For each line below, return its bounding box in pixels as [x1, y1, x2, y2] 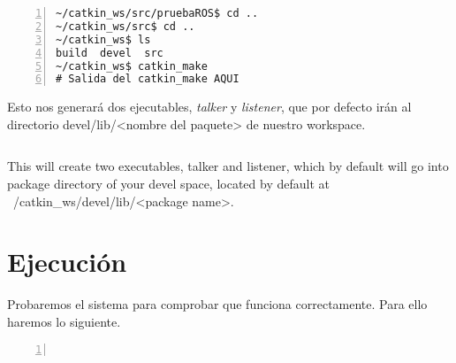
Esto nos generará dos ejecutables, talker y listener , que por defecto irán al [7, 97, 412, 116]
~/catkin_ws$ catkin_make [56, 59, 208, 73]
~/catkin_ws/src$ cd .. [56, 19, 195, 33]
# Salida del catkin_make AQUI [56, 73, 239, 86]
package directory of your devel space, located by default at [7, 174, 330, 193]
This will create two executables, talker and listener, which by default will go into [7, 157, 449, 175]
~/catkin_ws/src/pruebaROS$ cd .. [56, 7, 259, 19]
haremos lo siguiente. [7, 312, 121, 330]
